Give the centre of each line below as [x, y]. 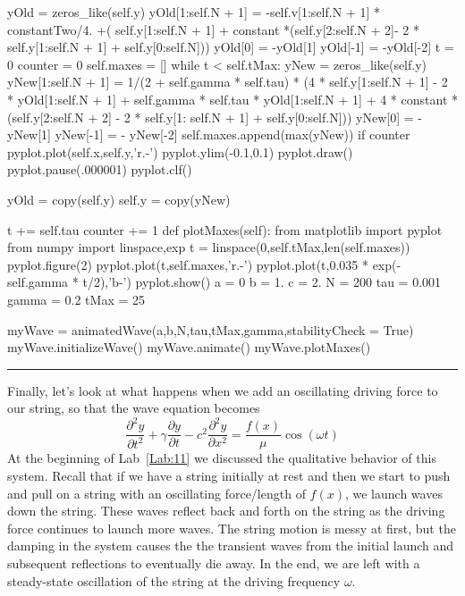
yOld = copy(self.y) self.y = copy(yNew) [119, 199]
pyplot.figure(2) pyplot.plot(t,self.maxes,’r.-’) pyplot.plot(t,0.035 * [188, 264]
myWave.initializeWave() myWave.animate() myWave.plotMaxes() [189, 347]
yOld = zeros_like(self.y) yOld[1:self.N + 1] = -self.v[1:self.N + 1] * [194, 12]
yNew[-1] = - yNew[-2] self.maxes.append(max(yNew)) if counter [232, 134]
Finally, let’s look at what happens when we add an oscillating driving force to [223, 390]
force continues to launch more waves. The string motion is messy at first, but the [232, 528]
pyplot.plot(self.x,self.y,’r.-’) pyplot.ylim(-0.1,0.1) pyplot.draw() [180, 151]
